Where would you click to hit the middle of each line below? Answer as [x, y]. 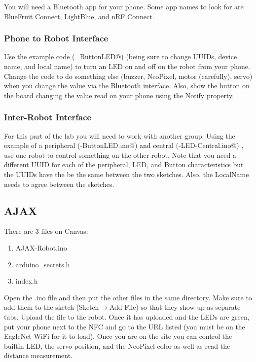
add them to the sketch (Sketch [52, 307]
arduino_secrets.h [43, 264]
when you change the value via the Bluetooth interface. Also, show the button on [127, 86]
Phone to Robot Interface [56, 38]
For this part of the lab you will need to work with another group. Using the [120, 135]
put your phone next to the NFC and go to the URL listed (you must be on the [125, 326]
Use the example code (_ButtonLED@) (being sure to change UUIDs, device [121, 56]
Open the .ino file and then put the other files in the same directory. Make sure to [128, 297]
